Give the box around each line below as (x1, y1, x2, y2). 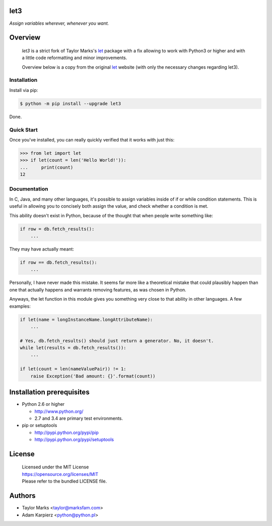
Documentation (9, 185, 48, 193)
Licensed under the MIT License (22, 464, 89, 470)
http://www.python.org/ (34, 408, 84, 414)
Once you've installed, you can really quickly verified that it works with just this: (9, 136, 175, 142)
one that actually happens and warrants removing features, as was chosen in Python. (9, 286, 186, 293)
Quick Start (9, 126, 38, 133)
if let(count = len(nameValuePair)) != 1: (20, 366, 126, 372)
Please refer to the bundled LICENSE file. (22, 478, 107, 485)
